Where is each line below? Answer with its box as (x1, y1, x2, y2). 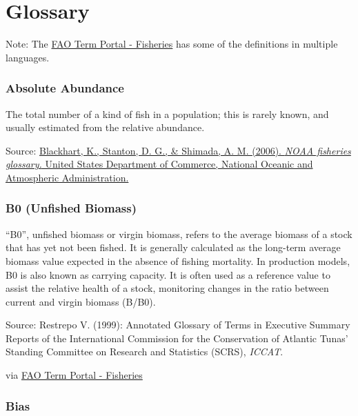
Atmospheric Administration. (6, 170, 129, 184)
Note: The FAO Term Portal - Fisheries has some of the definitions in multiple (6, 37, 338, 51)
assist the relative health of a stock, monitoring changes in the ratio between (6, 281, 329, 295)
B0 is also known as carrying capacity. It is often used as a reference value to (6, 267, 330, 281)
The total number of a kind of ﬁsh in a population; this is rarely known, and (6, 106, 329, 121)
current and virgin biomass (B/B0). (6, 294, 156, 308)
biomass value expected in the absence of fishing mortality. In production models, (6, 253, 350, 268)
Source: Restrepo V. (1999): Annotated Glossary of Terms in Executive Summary (6, 317, 350, 332)
